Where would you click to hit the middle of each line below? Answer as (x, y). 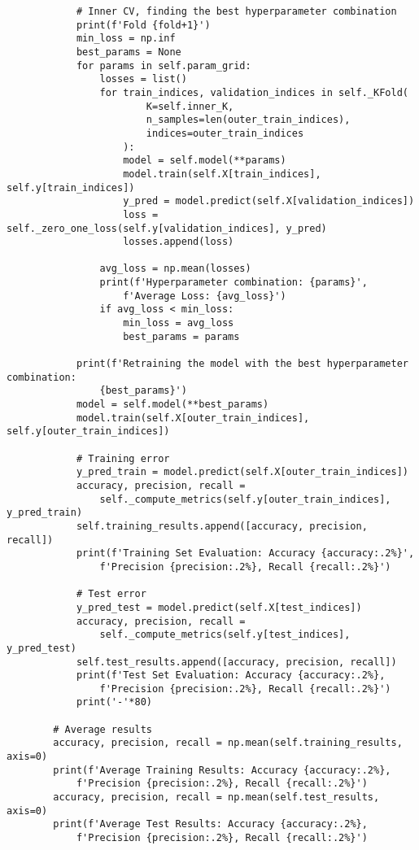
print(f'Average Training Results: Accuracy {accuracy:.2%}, (222, 770)
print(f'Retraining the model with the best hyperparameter (242, 364)
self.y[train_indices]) (71, 187)
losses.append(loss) (179, 242)
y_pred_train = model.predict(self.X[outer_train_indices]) (242, 472)
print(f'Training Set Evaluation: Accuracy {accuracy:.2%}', (245, 554)
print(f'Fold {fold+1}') (143, 25)
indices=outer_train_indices (225, 133)
